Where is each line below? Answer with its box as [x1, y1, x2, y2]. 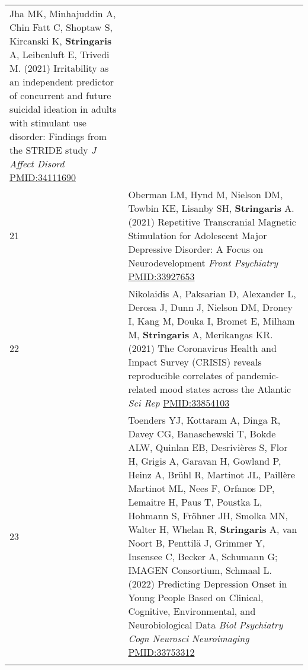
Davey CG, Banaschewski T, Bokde [128, 427, 276, 440]
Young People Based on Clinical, [128, 590, 264, 604]
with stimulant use [9, 116, 86, 129]
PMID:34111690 [9, 170, 76, 184]
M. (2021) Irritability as [9, 61, 109, 75]
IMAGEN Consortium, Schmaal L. [128, 563, 272, 577]
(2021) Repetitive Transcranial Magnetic [128, 215, 296, 228]
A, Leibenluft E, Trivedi [9, 47, 110, 61]
